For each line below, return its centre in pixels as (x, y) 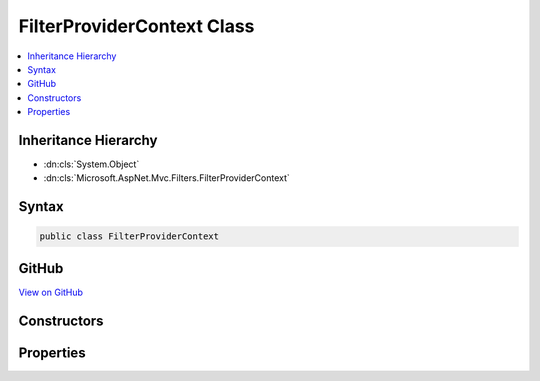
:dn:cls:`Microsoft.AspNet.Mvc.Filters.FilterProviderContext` (166, 178)
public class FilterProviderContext (129, 236)
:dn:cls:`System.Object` (91, 164)
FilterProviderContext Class (136, 26)
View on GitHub (51, 292)
